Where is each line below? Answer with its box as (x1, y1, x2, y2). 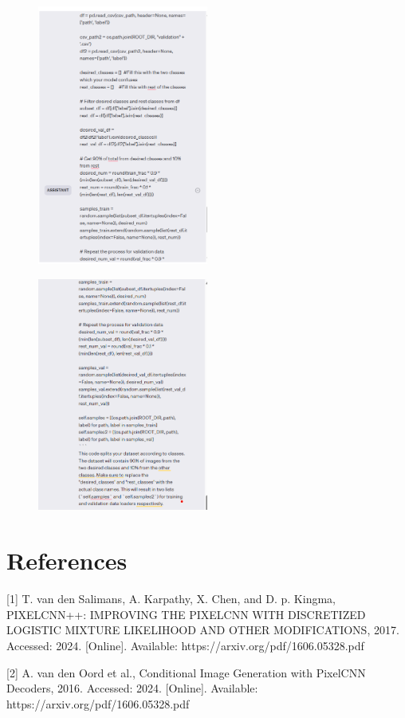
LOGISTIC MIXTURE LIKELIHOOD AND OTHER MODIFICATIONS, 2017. (6, 621, 399, 638)
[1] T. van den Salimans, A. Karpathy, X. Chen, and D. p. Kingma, (6, 590, 336, 607)
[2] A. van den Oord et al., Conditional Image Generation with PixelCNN (6, 664, 366, 681)
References (6, 544, 128, 577)
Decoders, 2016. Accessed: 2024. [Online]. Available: (6, 680, 258, 696)
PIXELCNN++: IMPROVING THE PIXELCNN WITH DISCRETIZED (6, 606, 366, 622)
